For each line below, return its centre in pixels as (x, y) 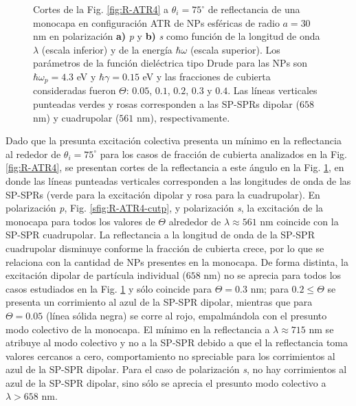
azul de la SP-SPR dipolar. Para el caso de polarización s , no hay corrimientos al (176, 369)
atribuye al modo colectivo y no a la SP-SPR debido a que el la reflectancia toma (177, 342)
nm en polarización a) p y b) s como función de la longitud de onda (177, 36)
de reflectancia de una (254, 9)
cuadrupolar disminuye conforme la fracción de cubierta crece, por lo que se (165, 248)
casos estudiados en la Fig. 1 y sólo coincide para (109, 288)
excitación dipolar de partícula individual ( (96, 275)
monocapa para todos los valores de (80, 221)
